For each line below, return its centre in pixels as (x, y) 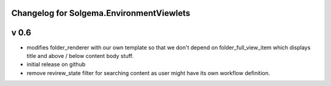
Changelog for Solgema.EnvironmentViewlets (101, 13)
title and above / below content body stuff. (80, 56)
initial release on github (56, 65)
